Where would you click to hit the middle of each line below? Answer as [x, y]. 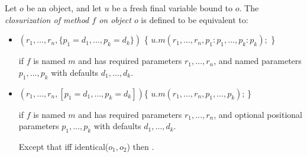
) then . [140, 146]
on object [115, 19]
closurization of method [47, 19]
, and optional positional [258, 114]
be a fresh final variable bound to [172, 8]
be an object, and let [64, 8]
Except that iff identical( [64, 146]
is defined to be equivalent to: [195, 19]
